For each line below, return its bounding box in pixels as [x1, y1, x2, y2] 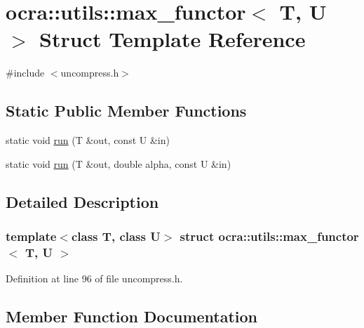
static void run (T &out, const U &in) [6, 133, 170, 147]
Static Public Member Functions [6, 100, 247, 122]
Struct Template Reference [39, 25, 306, 53]
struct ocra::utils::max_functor [180, 228, 359, 244]
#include [6, 65, 45, 80]
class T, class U [71, 228, 161, 244]
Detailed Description [6, 190, 159, 212]
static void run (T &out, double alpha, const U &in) [6, 156, 231, 171]
